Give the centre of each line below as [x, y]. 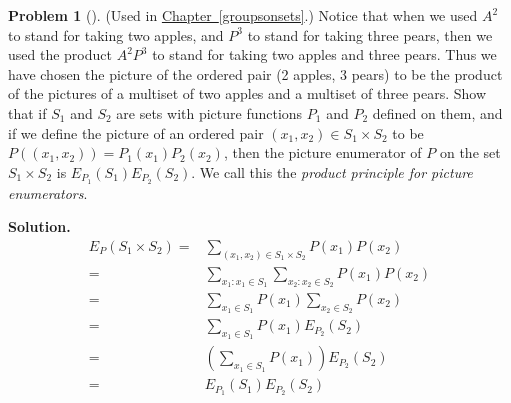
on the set [470, 152]
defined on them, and [437, 112]
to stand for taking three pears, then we [370, 34]
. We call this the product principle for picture [332, 171]
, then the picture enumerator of [322, 152]
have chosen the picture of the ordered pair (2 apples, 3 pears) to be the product [255, 73]
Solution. [39, 226]
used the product [60, 54]
